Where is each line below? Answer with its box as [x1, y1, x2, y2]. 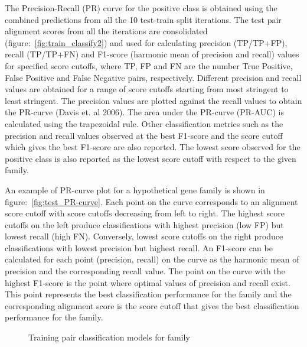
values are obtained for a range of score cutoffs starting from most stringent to [5, 83, 289, 95]
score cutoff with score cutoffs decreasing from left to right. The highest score [5, 207, 285, 219]
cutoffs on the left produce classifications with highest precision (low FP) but [5, 218, 284, 231]
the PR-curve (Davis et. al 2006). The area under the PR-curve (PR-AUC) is [5, 106, 284, 118]
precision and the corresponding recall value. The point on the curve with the [5, 265, 285, 277]
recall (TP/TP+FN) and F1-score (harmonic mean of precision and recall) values [5, 48, 299, 60]
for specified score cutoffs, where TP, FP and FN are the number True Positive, [5, 59, 293, 72]
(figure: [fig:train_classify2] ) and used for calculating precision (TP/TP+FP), [5, 36, 288, 48]
